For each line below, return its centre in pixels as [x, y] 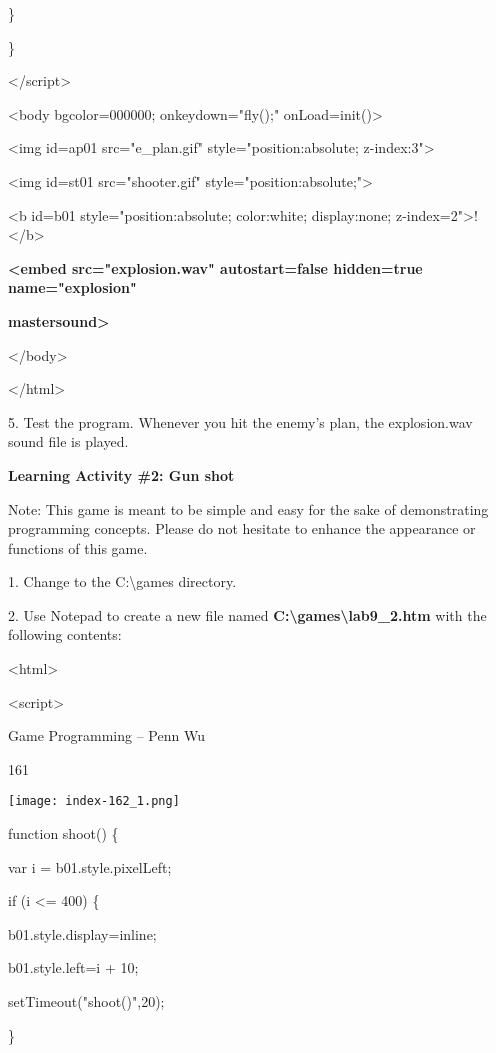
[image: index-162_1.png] [94, 801]
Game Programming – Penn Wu [106, 735]
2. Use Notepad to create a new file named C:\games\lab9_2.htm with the [247, 614]
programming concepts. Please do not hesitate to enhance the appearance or [242, 528]
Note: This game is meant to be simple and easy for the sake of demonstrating [248, 508]
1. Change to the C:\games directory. [122, 581]
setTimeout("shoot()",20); [86, 1001]
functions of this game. [78, 547]
